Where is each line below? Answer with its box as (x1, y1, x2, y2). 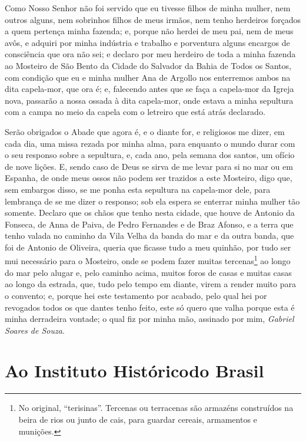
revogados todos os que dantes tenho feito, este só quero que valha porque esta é (5, 301, 295, 313)
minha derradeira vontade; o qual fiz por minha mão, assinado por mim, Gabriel (5, 312, 294, 325)
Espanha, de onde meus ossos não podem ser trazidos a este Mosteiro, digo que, (5, 172, 292, 184)
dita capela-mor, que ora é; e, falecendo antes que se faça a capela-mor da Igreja (5, 83, 294, 95)
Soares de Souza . (5, 324, 65, 336)
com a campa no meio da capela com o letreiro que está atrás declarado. (5, 106, 265, 118)
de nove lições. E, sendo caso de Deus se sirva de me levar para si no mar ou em (5, 160, 293, 172)
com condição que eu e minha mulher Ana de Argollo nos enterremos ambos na (5, 71, 291, 83)
